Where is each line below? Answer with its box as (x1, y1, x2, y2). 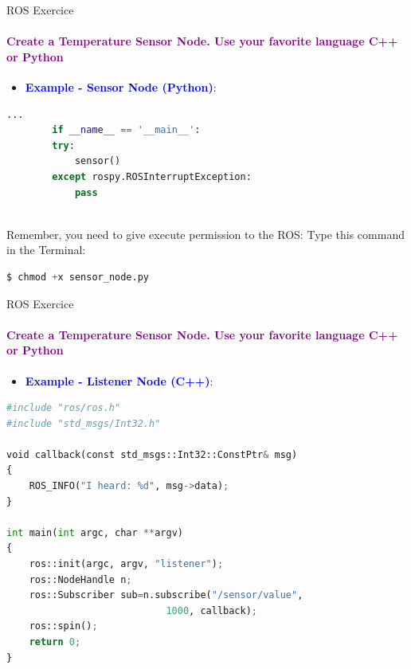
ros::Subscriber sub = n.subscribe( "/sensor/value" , (29, 589, 303, 601)
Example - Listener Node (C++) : (25, 372, 213, 389)
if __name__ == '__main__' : (52, 124, 201, 136)
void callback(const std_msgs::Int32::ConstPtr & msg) (6, 448, 298, 460)
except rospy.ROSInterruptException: (52, 170, 252, 182)
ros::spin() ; (29, 620, 98, 632)
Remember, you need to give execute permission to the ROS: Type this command (6, 225, 405, 242)
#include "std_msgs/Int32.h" (6, 417, 161, 429)
